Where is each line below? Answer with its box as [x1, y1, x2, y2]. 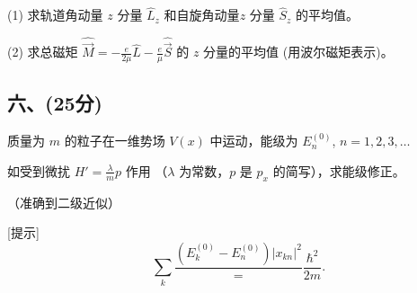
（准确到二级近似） [7, 192, 120, 211]
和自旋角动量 [164, 5, 240, 24]
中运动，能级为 [209, 131, 298, 150]
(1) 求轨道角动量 [7, 5, 103, 24]
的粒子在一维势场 [64, 131, 165, 150]
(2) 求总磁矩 [7, 42, 78, 61]
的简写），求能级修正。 [272, 161, 405, 180]
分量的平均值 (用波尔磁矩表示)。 [203, 42, 394, 61]
